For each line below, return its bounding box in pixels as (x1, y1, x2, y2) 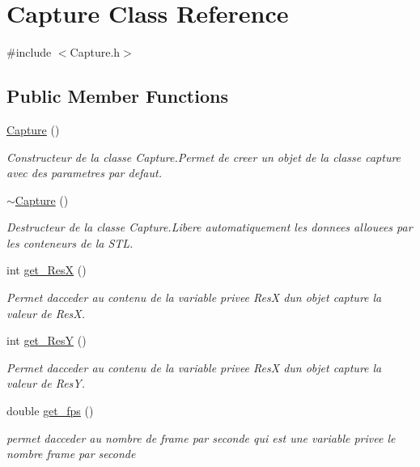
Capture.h (70, 44, 121, 61)
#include (6, 44, 52, 61)
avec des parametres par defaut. (6, 164, 162, 181)
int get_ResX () (6, 261, 87, 278)
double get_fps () (6, 402, 94, 419)
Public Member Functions (6, 83, 228, 108)
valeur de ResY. (6, 375, 86, 392)
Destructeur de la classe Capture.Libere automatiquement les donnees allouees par (6, 219, 413, 236)
